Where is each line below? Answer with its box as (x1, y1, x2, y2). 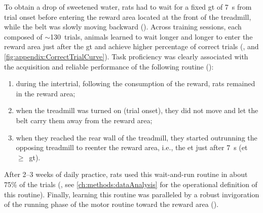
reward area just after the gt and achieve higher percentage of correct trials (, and (4, 41, 259, 52)
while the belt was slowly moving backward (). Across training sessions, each (4, 21, 242, 32)
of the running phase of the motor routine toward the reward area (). (4, 199, 219, 209)
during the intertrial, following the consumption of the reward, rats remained (16, 78, 255, 89)
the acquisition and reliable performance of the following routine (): (4, 61, 214, 72)
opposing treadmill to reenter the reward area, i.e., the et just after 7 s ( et (16, 142, 248, 153)
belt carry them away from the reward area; (16, 115, 153, 125)
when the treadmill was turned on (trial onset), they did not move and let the (16, 105, 258, 116)
